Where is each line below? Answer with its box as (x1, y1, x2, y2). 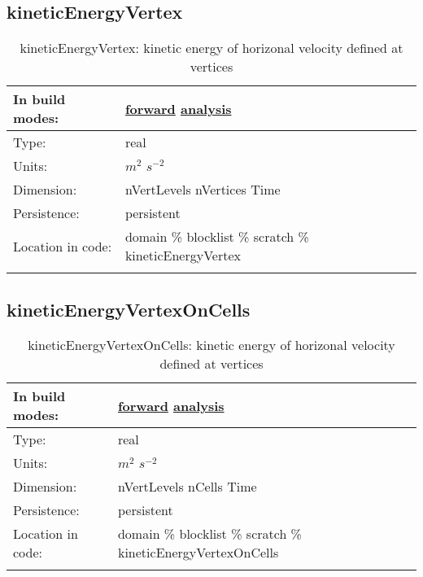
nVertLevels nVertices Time (124, 180, 281, 199)
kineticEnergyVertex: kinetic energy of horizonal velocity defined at (20, 38, 403, 58)
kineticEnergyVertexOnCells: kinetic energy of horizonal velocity (28, 335, 395, 355)
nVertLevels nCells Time (117, 477, 257, 496)
